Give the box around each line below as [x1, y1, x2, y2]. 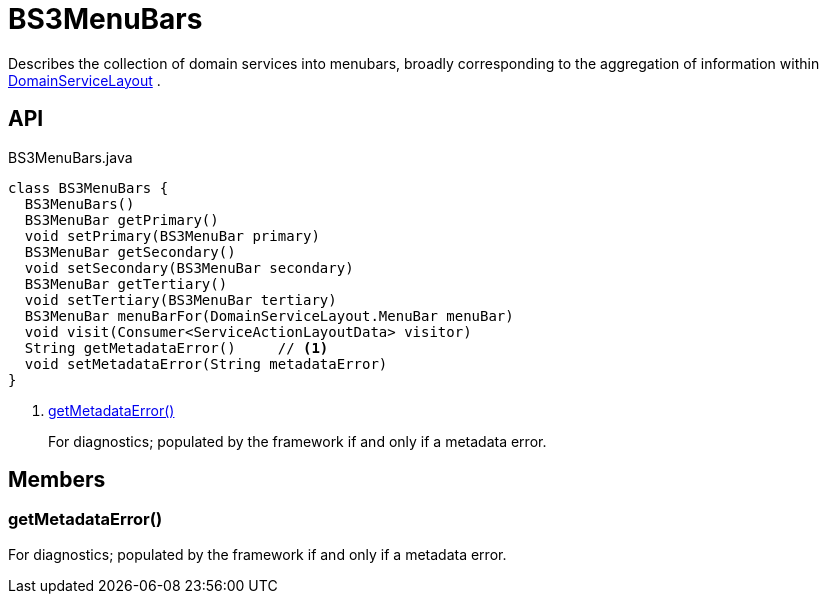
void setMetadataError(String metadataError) [24, 355, 388, 372]
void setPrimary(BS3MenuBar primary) [24, 227, 320, 244]
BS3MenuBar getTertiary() [24, 275, 228, 292]
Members [8, 467, 106, 493]
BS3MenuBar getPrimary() [24, 211, 219, 228]
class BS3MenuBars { [8, 179, 169, 196]
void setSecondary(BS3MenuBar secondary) [24, 259, 354, 276]
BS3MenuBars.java [8, 148, 133, 166]
